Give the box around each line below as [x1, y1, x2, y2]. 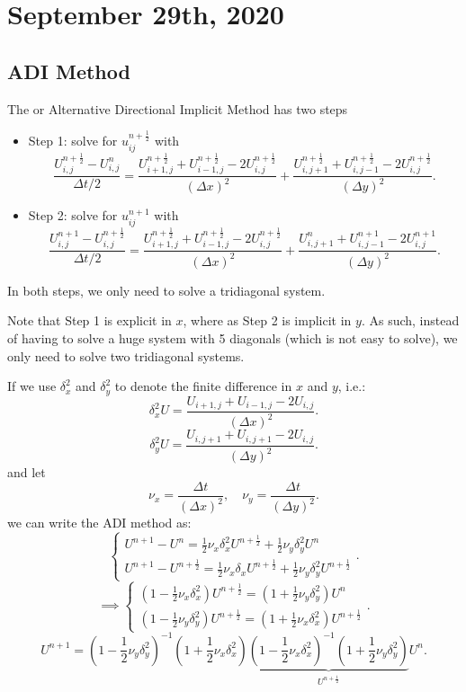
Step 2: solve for [28, 206, 118, 225]
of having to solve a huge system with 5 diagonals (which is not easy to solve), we [7, 328, 458, 347]
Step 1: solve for [28, 131, 118, 150]
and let [7, 463, 46, 482]
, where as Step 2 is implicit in [183, 311, 352, 330]
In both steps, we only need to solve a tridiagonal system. [7, 280, 326, 299]
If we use [7, 377, 57, 395]
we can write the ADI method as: [7, 513, 192, 532]
